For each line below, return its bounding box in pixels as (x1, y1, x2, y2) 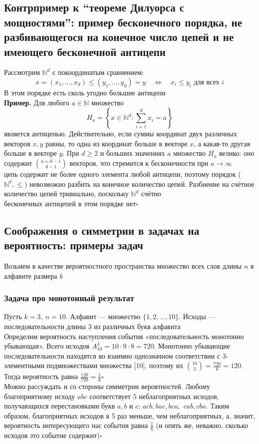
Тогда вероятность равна (4, 371, 78, 382)
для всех (194, 78, 220, 86)
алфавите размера (4, 270, 57, 281)
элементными (4, 360, 44, 371)
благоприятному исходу (4, 391, 75, 401)
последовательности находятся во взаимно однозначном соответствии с (4, 350, 221, 361)
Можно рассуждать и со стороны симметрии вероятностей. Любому (4, 381, 211, 392)
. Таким (206, 401, 230, 411)
